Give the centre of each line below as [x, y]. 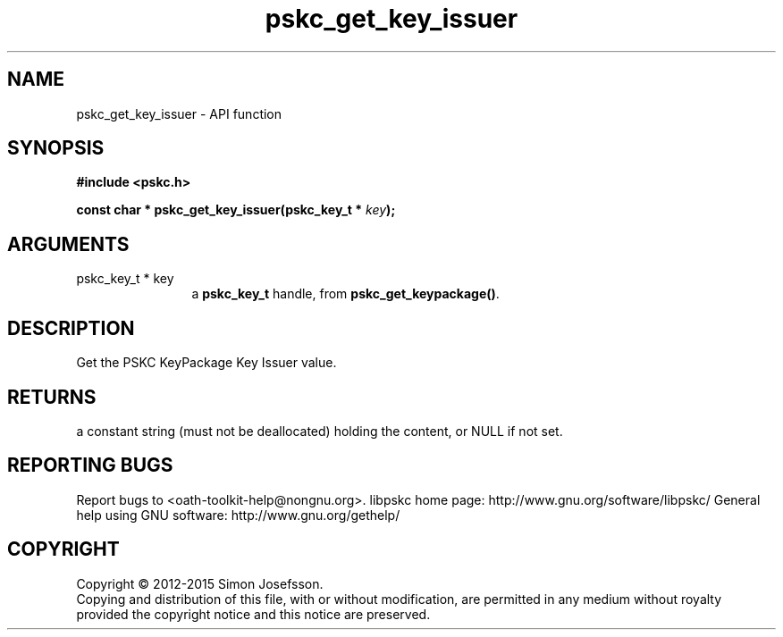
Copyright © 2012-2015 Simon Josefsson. [200, 583]
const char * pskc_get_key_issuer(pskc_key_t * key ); [236, 210]
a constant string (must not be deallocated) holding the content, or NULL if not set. [320, 431]
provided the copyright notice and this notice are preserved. [253, 614]
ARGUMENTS [68, 244]
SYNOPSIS [56, 148]
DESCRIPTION [71, 328]
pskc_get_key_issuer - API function [179, 113]
